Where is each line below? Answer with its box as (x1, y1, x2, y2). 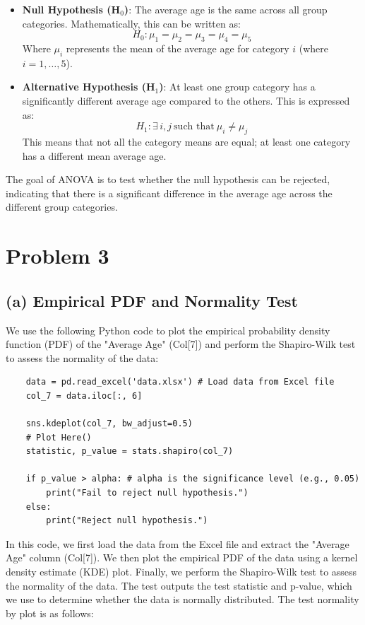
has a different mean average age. (22, 148, 167, 163)
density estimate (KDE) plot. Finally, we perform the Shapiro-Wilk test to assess (6, 564, 357, 578)
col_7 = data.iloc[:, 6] (25, 390, 143, 401)
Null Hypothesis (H (22, 2, 121, 16)
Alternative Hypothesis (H (22, 79, 155, 94)
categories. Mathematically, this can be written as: (22, 16, 241, 30)
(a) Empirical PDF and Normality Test (6, 289, 298, 311)
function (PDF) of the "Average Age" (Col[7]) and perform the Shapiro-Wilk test (6, 337, 356, 351)
